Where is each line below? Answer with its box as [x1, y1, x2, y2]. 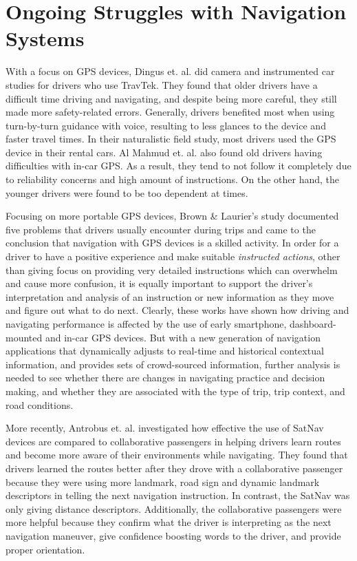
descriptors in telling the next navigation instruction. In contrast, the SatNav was [6, 488, 350, 502]
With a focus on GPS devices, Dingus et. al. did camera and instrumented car [6, 64, 335, 78]
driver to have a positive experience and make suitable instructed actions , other [6, 249, 340, 264]
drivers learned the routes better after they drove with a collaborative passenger [6, 461, 343, 475]
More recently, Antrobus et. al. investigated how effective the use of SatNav [6, 421, 324, 435]
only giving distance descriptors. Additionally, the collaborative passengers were [6, 501, 342, 516]
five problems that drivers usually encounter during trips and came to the [6, 222, 316, 236]
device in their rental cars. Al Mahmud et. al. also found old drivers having [6, 145, 323, 159]
